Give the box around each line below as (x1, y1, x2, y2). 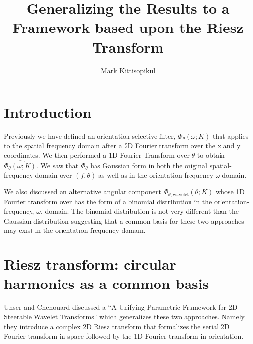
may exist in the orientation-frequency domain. (4, 225, 146, 235)
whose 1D (216, 186, 245, 197)
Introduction (4, 102, 92, 122)
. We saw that (36, 160, 79, 171)
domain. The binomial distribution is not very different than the (45, 206, 239, 216)
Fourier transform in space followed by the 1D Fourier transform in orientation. (4, 331, 244, 341)
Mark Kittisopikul (100, 65, 156, 75)
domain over (35, 170, 72, 180)
